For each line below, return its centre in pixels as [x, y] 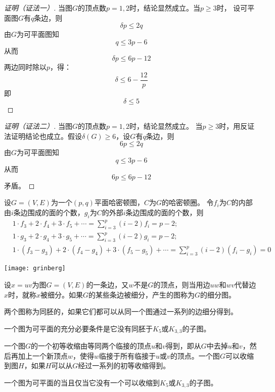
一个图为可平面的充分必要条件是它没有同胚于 [78, 328]
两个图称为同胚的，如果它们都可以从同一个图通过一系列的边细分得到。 [121, 311]
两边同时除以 [25, 67]
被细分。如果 [62, 294]
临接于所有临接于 [128, 355]
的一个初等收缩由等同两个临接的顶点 [91, 346]
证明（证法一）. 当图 [38, 8]
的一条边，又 [107, 284]
